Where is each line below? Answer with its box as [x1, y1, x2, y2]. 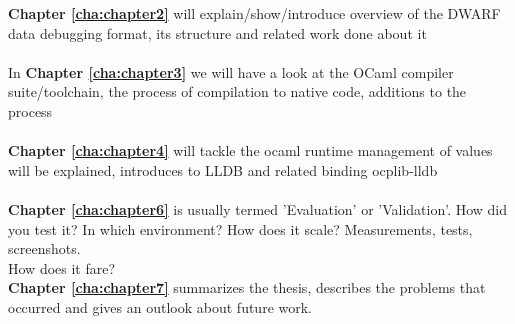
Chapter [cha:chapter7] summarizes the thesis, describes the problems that [8, 277, 486, 298]
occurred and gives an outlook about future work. [8, 296, 312, 317]
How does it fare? [8, 257, 116, 278]
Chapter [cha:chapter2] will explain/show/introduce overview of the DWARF [8, 3, 501, 23]
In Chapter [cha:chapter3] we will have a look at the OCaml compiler [8, 61, 454, 82]
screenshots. [8, 238, 81, 259]
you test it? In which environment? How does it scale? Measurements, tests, [8, 218, 473, 239]
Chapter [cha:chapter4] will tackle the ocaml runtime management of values [8, 140, 493, 161]
